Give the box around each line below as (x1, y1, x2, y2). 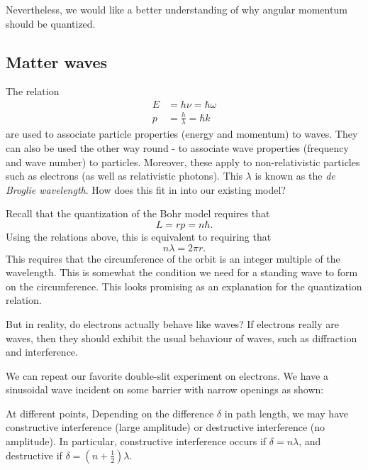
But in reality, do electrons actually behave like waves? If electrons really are (6, 316, 339, 331)
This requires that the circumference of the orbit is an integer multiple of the (6, 251, 340, 266)
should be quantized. (6, 16, 96, 31)
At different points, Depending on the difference (6, 405, 214, 420)
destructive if (6, 447, 62, 462)
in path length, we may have (224, 405, 348, 420)
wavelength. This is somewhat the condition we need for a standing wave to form (6, 265, 358, 280)
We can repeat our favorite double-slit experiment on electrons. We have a (6, 368, 328, 383)
